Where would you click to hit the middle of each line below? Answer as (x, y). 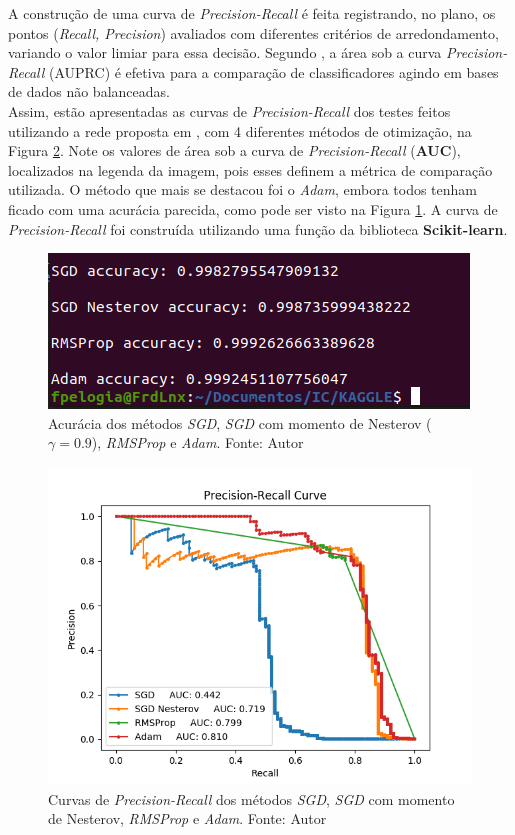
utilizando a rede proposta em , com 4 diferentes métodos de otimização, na (240, 130)
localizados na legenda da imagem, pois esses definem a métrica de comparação (250, 169)
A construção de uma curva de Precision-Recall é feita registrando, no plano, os (252, 13)
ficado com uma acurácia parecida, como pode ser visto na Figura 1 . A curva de (253, 208)
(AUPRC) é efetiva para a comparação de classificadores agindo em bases (274, 71)
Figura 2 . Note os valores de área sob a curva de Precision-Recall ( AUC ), (234, 150)
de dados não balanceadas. (89, 91)
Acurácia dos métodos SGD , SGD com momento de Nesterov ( (240, 422)
